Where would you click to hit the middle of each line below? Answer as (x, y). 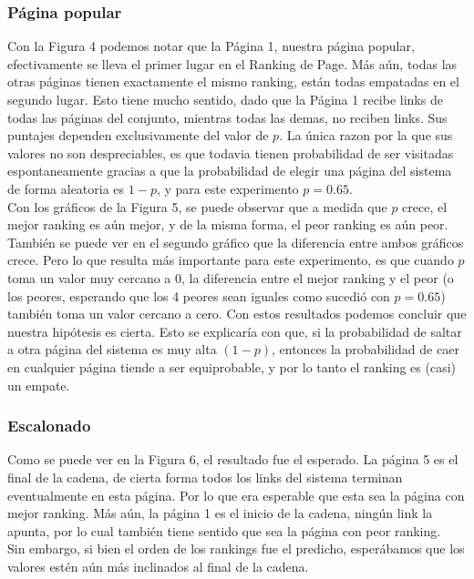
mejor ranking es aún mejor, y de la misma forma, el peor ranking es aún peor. (228, 224)
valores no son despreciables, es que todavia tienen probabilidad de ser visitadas (231, 152)
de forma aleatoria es (66, 188)
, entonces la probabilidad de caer (366, 349)
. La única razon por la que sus (366, 135)
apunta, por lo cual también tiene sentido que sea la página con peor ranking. (224, 530)
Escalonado (49, 426)
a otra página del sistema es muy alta (112, 349)
